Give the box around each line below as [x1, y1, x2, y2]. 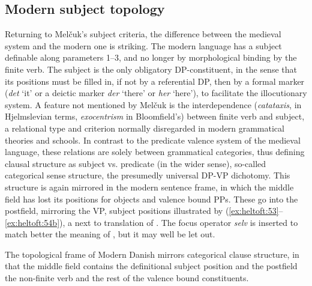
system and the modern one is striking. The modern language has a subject [5, 39, 282, 52]
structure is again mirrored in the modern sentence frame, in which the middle [5, 180, 294, 193]
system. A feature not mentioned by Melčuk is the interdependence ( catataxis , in [5, 98, 302, 111]
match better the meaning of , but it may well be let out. [5, 228, 215, 240]
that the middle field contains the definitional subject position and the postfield [5, 260, 298, 272]
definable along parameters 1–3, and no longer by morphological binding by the [5, 51, 297, 64]
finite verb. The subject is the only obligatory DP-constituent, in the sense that [5, 62, 297, 75]
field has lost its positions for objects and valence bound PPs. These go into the [5, 192, 298, 205]
